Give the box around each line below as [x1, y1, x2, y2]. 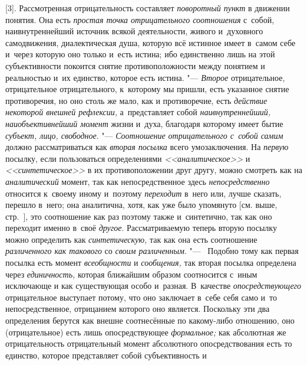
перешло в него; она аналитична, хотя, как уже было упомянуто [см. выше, [5, 198, 278, 211]
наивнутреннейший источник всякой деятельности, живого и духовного [5, 25, 263, 37]
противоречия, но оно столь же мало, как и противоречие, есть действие [5, 94, 268, 106]
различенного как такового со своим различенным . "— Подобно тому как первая [5, 245, 299, 257]
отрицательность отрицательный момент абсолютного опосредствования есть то [5, 337, 292, 350]
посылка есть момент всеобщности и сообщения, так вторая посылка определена [5, 256, 296, 269]
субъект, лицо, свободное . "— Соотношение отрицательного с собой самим [5, 129, 283, 141]
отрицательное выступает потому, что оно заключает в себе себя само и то [5, 291, 277, 303]
